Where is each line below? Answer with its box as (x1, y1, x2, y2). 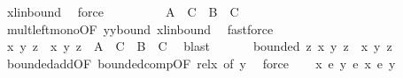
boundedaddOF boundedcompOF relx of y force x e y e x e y (6, 53, 396, 72)
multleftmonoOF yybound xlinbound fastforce (6, 19, 274, 38)
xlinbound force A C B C (6, 3, 239, 20)
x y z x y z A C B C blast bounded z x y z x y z (6, 37, 392, 55)
